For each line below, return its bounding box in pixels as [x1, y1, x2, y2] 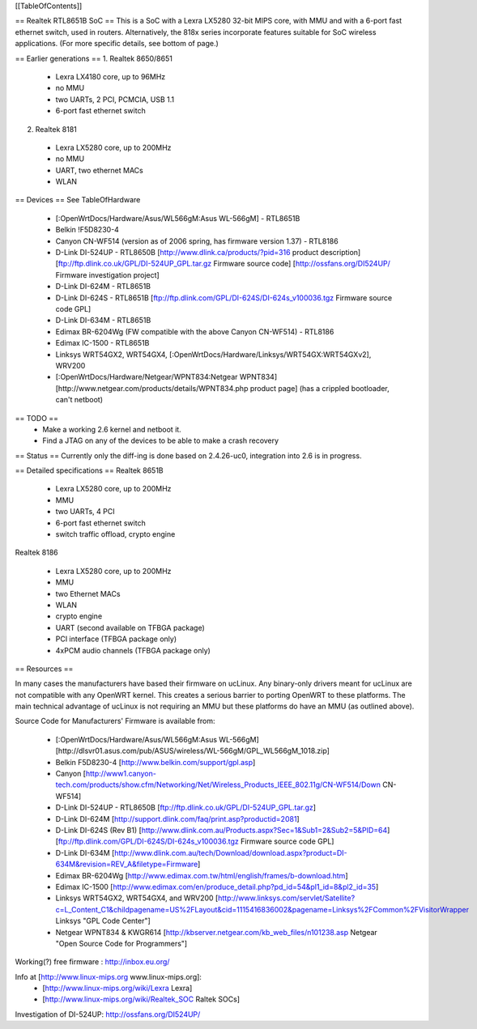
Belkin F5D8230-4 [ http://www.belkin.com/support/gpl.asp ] [55, 757, 256, 767]
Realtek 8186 [15, 547, 58, 558]
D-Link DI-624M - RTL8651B [55, 282, 151, 291]
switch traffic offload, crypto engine [55, 529, 176, 539]
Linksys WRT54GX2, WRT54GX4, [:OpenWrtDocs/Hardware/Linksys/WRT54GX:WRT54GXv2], [55, 349, 372, 359]
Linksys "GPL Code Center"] [55, 916, 151, 926]
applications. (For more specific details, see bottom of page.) [15, 39, 219, 49]
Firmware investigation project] [55, 270, 160, 279]
